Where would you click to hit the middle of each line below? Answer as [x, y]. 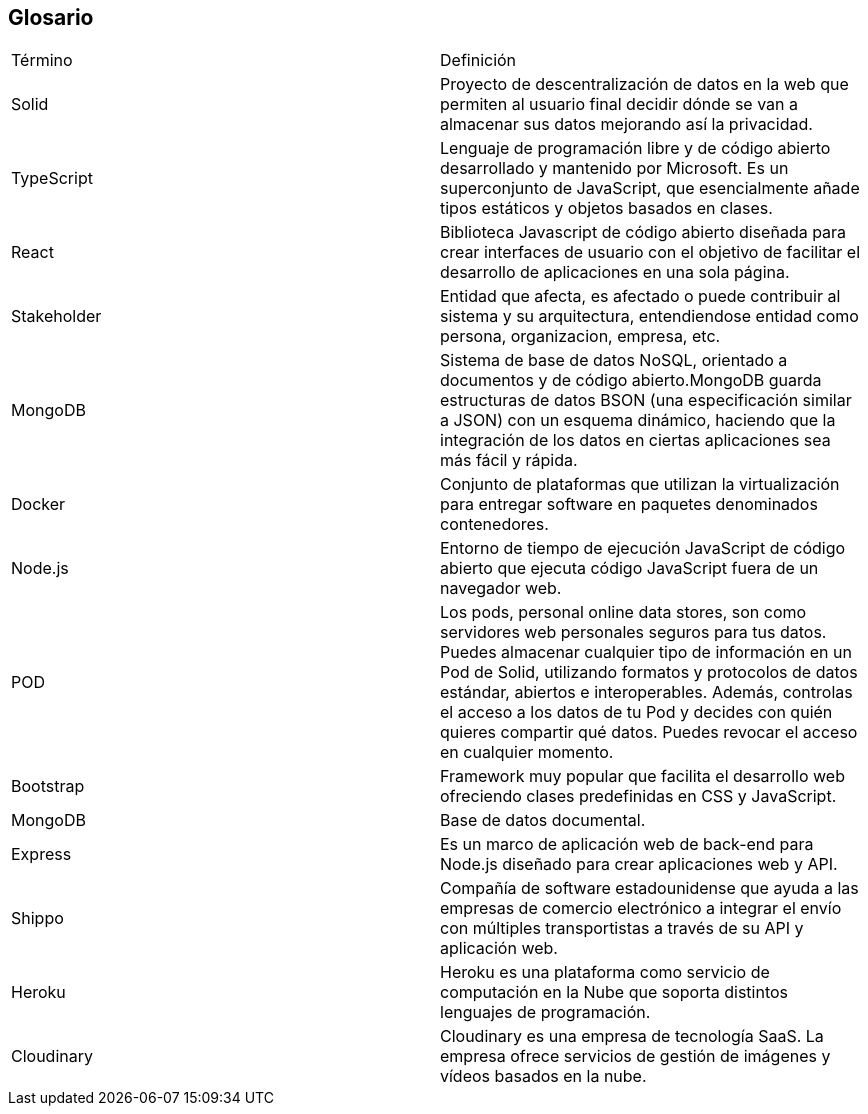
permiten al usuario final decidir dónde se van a [619, 104]
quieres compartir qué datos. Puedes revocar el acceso [649, 732]
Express [41, 854]
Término [42, 60]
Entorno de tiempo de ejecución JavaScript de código [643, 548]
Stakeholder [56, 316]
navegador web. [501, 588]
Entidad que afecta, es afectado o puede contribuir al [640, 296]
